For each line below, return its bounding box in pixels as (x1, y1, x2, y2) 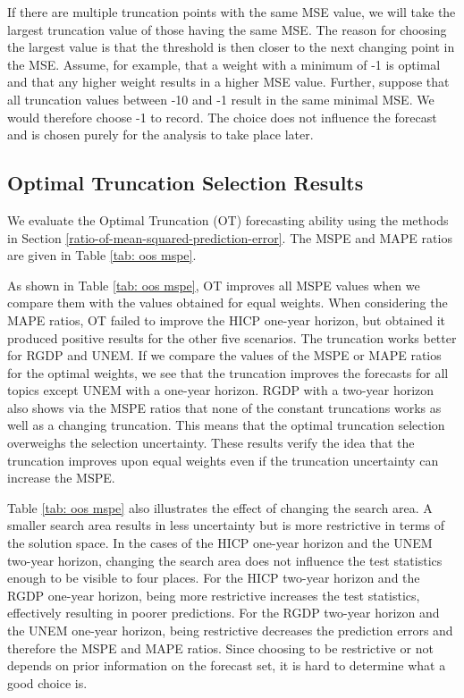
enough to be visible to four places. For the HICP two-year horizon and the (7, 568, 420, 587)
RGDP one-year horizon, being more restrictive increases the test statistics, (7, 585, 420, 604)
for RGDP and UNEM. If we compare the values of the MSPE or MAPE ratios (7, 346, 442, 365)
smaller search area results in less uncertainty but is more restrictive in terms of (7, 516, 445, 534)
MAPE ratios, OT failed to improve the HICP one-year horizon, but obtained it (7, 310, 446, 329)
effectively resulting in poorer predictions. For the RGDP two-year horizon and (7, 603, 440, 622)
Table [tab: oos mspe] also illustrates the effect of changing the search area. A (7, 498, 433, 517)
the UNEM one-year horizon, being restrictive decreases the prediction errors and (7, 621, 453, 640)
